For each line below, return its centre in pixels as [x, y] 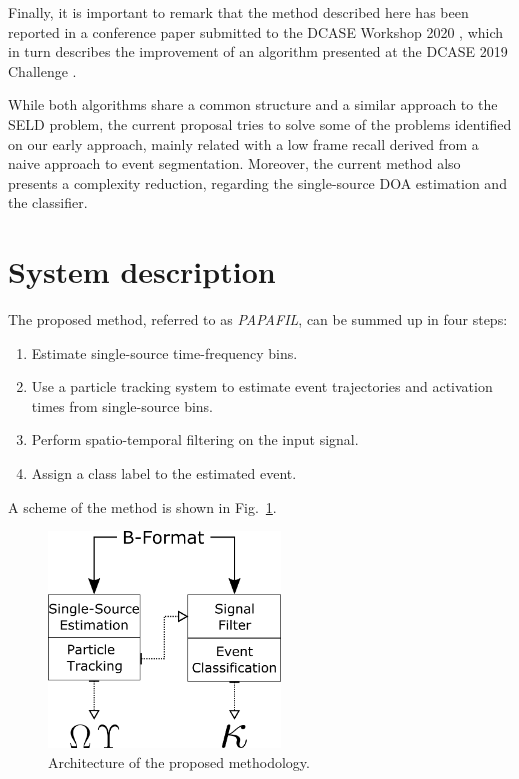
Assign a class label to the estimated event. [164, 473]
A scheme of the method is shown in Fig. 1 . [142, 506]
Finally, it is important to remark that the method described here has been [238, 12]
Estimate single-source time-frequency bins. [164, 352]
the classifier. [48, 202]
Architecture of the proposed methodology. [179, 761]
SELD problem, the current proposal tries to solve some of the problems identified [260, 123]
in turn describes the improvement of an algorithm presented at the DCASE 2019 [258, 51]
